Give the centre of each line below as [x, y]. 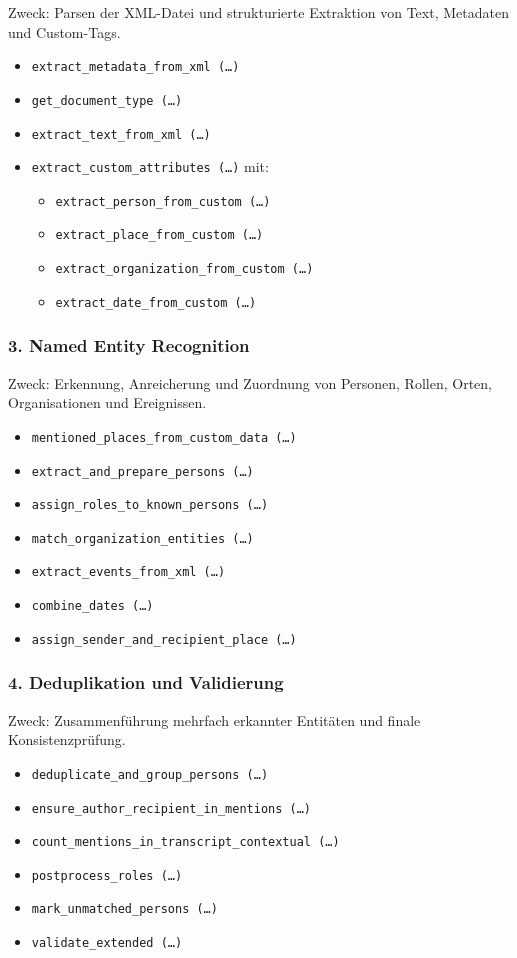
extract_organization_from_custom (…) [184, 269]
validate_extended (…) [107, 943]
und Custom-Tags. [64, 31]
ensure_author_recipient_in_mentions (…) [171, 808]
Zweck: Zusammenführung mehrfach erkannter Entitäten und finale [214, 719]
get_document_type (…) [107, 100]
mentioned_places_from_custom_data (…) [164, 437]
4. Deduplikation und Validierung [146, 682]
